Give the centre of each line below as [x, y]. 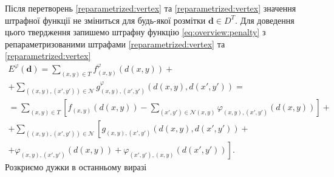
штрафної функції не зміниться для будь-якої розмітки [105, 20]
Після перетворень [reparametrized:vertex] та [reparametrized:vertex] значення [151, 8]
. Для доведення [265, 20]
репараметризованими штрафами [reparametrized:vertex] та [115, 43]
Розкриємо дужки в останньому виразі [76, 167]
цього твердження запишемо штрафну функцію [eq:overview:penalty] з [135, 32]
